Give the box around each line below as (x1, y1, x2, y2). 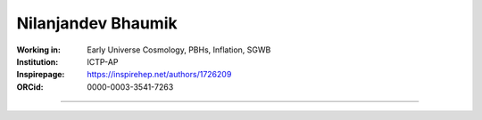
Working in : (16, 44, 62, 55)
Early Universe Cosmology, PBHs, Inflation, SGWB (87, 44, 271, 55)
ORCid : (16, 81, 44, 92)
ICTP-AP (87, 56, 119, 67)
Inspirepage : (16, 69, 65, 80)
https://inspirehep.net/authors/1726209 (87, 69, 232, 80)
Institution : (16, 56, 59, 67)
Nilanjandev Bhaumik (16, 13, 178, 33)
